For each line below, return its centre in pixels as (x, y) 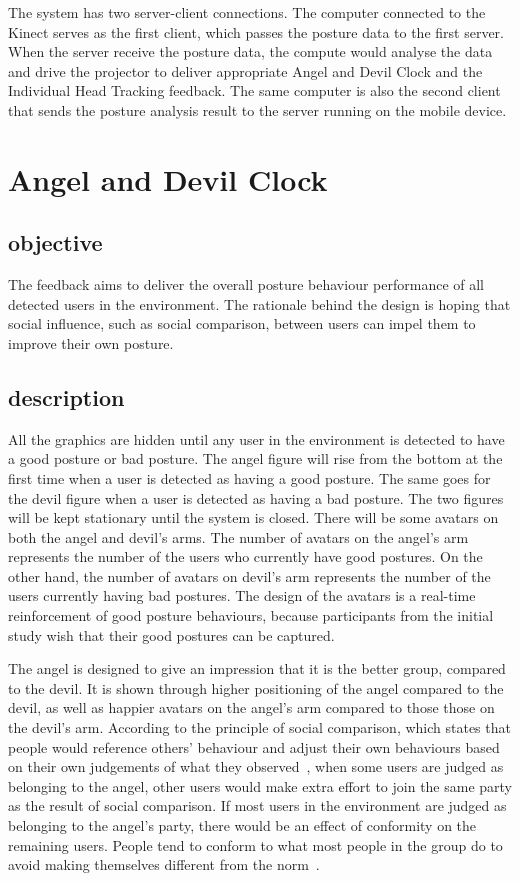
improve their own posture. (91, 342)
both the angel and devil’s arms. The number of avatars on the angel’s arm (238, 536)
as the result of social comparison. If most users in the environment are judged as (257, 805)
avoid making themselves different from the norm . (164, 864)
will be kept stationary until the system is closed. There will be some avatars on (253, 517)
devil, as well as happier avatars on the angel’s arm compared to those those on (251, 707)
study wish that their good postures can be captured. (171, 634)
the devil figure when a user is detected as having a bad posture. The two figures (256, 497)
